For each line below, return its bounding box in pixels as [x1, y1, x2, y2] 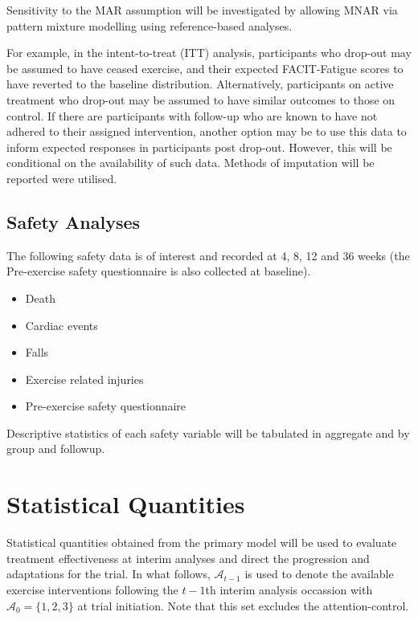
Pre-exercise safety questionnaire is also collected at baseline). [6, 263, 311, 279]
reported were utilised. [6, 169, 117, 186]
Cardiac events [25, 316, 98, 333]
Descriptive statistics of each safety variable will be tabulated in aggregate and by [6, 424, 410, 441]
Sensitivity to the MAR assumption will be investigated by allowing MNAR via [6, 2, 398, 18]
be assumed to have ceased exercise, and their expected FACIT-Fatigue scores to [6, 59, 404, 76]
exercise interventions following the [6, 581, 178, 598]
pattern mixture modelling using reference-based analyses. [6, 17, 293, 34]
